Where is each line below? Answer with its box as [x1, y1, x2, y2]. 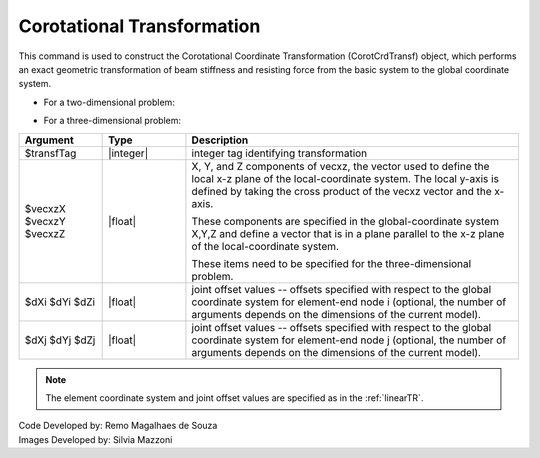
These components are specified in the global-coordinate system [191, 214, 500, 228]
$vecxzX [24, 201, 67, 215]
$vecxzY [24, 214, 67, 228]
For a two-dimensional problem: [43, 96, 175, 108]
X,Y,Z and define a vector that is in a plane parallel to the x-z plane [191, 226, 505, 240]
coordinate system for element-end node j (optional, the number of [191, 333, 507, 347]
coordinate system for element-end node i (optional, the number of [191, 295, 507, 309]
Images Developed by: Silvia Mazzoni [18, 433, 173, 445]
